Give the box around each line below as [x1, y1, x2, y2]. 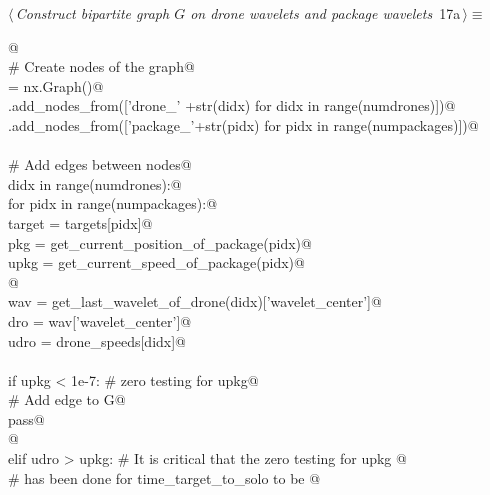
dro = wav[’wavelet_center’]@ [8, 310, 192, 331]
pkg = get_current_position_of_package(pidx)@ [8, 232, 312, 253]
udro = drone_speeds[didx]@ [8, 330, 186, 351]
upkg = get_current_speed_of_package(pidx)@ [8, 252, 305, 273]
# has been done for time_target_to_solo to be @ [8, 467, 321, 488]
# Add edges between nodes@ [8, 154, 192, 175]
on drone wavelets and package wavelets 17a [190, 3, 461, 23]
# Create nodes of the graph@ [8, 56, 195, 77]
